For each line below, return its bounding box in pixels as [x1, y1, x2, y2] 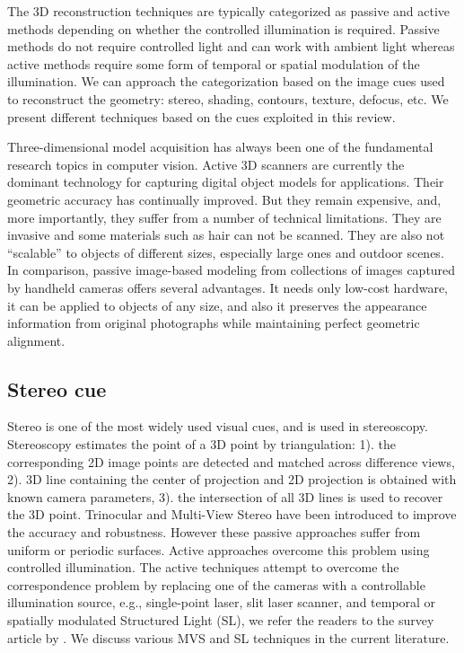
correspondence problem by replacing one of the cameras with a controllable [7, 575, 425, 594]
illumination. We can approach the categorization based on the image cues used [7, 72, 445, 91]
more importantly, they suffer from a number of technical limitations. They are [7, 207, 442, 226]
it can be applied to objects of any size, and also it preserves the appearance [7, 296, 427, 314]
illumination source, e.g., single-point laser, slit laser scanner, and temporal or [7, 593, 436, 612]
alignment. [7, 331, 66, 349]
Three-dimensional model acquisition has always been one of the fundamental [7, 137, 433, 156]
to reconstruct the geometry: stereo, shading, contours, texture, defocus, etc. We [7, 89, 449, 108]
